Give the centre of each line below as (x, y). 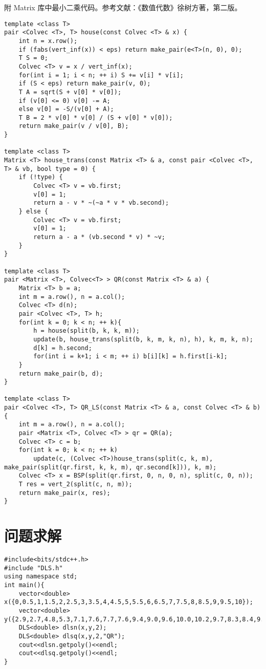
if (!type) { (41, 177)
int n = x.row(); (48, 41)
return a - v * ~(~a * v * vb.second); (101, 203)
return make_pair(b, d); (61, 373)
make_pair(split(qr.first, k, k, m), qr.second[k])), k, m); (110, 467)
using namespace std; (41, 577)
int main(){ (24, 585)
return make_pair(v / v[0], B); (74, 126)
